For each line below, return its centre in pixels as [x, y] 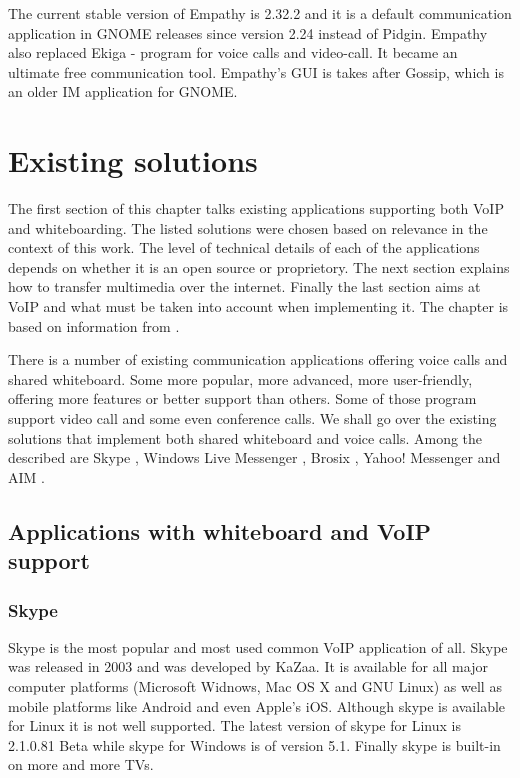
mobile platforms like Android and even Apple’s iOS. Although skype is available [257, 705]
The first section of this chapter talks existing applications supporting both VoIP [256, 208]
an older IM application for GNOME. [123, 91]
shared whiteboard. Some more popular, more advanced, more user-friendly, [240, 378]
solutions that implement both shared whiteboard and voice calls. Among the [245, 437]
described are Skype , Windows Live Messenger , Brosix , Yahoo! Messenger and [254, 457]
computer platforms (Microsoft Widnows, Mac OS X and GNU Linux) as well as [255, 685]
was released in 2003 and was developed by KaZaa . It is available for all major [248, 666]
